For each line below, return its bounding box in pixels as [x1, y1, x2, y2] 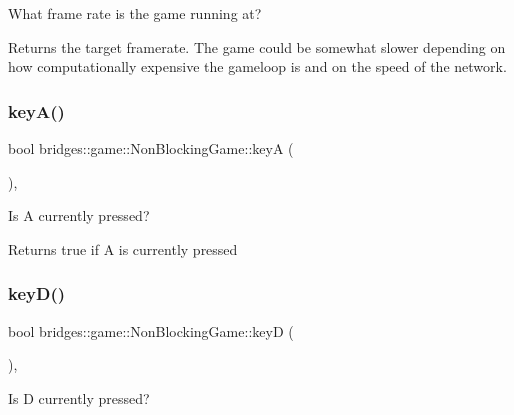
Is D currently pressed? [8, 387, 150, 408]
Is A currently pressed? [8, 205, 150, 226]
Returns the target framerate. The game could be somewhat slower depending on [8, 36, 506, 57]
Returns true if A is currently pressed [8, 238, 238, 259]
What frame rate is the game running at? [8, 3, 262, 23]
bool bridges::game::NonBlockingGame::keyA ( [8, 138, 294, 158]
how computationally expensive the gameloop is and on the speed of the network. [8, 56, 507, 77]
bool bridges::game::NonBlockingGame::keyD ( [8, 320, 294, 341]
